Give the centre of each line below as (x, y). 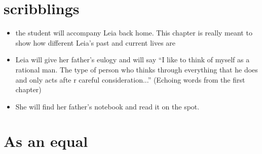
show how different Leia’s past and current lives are (96, 42)
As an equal (46, 141)
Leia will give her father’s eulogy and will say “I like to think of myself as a (133, 60)
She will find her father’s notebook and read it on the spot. (107, 106)
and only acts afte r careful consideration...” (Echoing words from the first (130, 79)
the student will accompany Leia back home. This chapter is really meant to (134, 33)
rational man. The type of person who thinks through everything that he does (137, 69)
